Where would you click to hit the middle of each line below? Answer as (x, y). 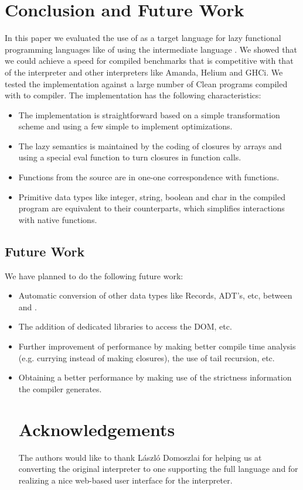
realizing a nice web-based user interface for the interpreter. (125, 480)
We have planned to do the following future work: (94, 275)
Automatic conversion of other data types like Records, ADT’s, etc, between (155, 295)
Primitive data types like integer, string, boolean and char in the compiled (152, 196)
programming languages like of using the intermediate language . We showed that (151, 49)
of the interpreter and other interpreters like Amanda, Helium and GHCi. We (144, 72)
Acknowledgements (97, 429)
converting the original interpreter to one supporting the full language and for (158, 469)
